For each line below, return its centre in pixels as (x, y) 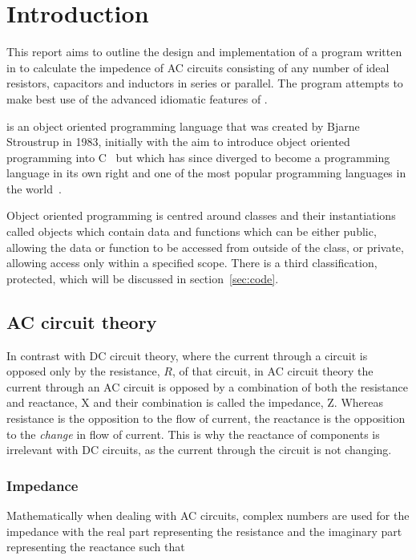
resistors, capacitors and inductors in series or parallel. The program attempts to (205, 83)
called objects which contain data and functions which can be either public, (192, 231)
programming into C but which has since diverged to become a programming (198, 157)
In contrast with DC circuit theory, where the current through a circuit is (187, 355)
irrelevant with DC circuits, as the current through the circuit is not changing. (199, 450)
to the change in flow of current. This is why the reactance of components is (193, 434)
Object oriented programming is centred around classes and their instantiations (201, 215)
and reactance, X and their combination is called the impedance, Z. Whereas (195, 402)
